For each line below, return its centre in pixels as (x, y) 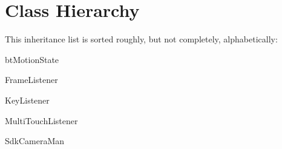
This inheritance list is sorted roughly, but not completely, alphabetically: (141, 39)
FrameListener (31, 80)
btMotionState (32, 59)
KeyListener (27, 100)
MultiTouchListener (41, 120)
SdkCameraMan (35, 141)
